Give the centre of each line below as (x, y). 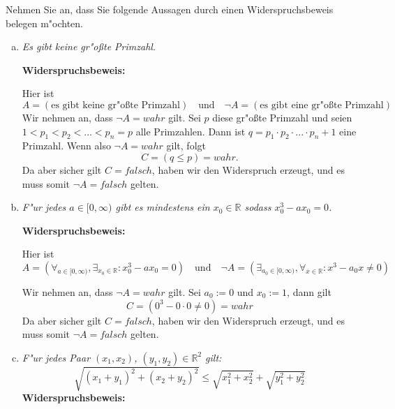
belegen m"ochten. (45, 23)
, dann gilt (309, 291)
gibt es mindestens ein (163, 207)
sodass (258, 207)
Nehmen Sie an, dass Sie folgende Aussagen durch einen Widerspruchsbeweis (170, 9)
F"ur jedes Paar (56, 357)
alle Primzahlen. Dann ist (191, 131)
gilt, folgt (186, 146)
